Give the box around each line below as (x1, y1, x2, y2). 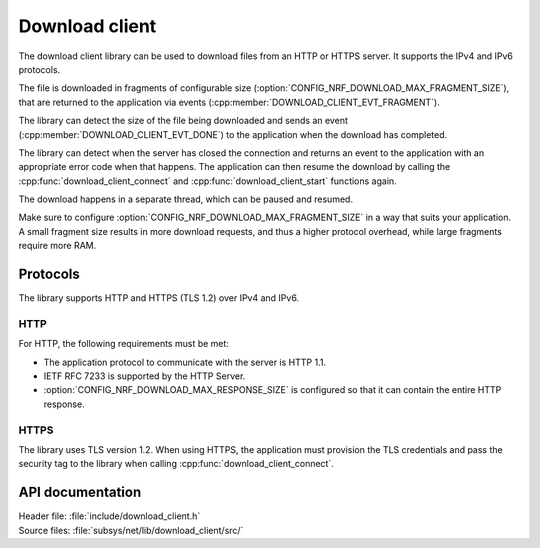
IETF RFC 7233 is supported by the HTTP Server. (43, 370, 246, 382)
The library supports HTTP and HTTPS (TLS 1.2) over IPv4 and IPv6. (18, 292, 300, 304)
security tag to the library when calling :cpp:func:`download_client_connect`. (18, 458, 334, 470)
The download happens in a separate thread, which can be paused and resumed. (18, 193, 354, 205)
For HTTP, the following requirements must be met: (18, 338, 230, 350)
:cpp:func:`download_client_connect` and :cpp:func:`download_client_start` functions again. (18, 175, 397, 187)
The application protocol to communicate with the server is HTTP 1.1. (43, 356, 327, 368)
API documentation (18, 484, 142, 501)
